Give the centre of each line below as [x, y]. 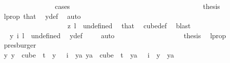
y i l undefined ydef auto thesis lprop [118, 35]
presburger [20, 45]
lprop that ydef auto [42, 16]
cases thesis [137, 6]
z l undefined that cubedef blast [129, 26]
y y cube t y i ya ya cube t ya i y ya [89, 54]
